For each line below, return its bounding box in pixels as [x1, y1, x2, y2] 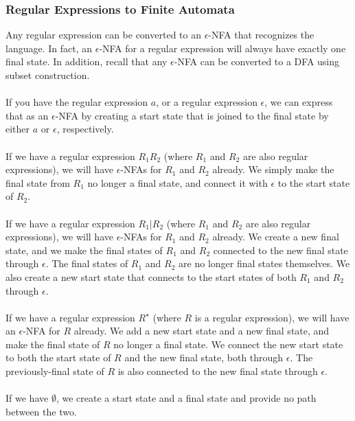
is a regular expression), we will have [194, 310, 350, 324]
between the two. [5, 404, 77, 418]
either [5, 122, 30, 136]
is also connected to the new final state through [117, 364, 318, 378]
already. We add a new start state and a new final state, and [73, 323, 330, 338]
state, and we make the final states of [5, 242, 163, 257]
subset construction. [5, 68, 90, 82]
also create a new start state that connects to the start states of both [5, 269, 297, 284]
